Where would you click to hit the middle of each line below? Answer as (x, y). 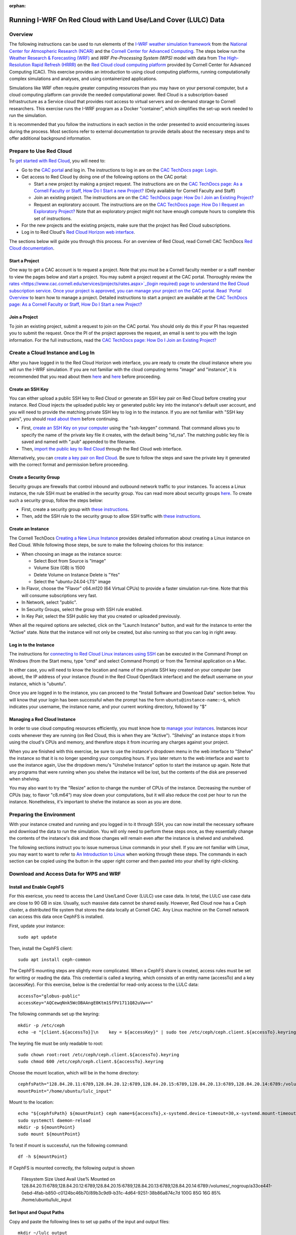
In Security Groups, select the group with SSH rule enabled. (82, 609)
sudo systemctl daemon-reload (55, 1120)
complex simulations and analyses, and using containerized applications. (83, 79)
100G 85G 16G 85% (201, 1193)
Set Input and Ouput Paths (37, 1212)
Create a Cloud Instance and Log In (52, 353)
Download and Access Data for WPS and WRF (65, 874)
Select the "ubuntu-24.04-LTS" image (72, 582)
